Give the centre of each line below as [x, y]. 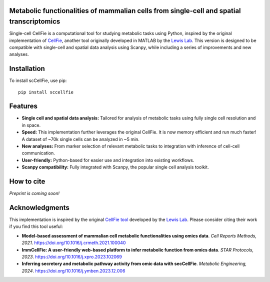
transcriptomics [35, 22]
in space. [31, 125]
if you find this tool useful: [36, 226]
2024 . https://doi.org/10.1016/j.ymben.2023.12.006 [73, 270]
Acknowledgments [39, 207]
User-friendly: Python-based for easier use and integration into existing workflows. [108, 160]
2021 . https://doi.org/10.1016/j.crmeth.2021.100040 [74, 243]
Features [23, 106]
